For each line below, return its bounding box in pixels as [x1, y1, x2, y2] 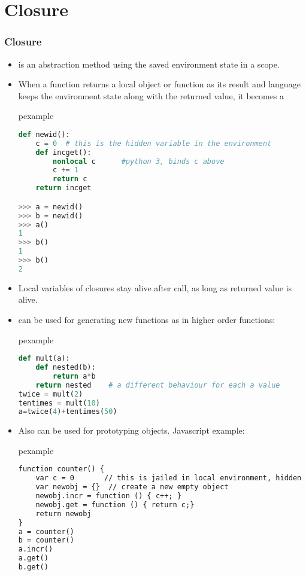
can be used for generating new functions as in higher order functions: [18, 313, 275, 325]
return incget [35, 184, 92, 193]
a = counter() [18, 527, 74, 536]
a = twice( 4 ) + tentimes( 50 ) [18, 407, 117, 416]
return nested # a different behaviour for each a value [35, 380, 280, 389]
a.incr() [18, 545, 53, 554]
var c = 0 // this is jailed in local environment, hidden [35, 474, 302, 483]
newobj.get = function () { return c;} [35, 500, 195, 509]
